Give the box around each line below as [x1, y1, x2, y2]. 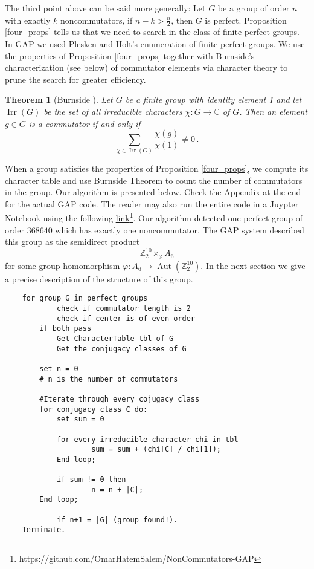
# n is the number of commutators [39, 374, 178, 383]
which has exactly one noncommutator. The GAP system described [55, 223, 304, 236]
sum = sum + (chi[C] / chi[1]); [91, 445, 221, 454]
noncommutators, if [60, 13, 133, 26]
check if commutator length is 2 [56, 304, 191, 313]
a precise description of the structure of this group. [5, 272, 193, 285]
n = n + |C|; [91, 485, 144, 494]
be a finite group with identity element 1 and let [125, 93, 302, 106]
